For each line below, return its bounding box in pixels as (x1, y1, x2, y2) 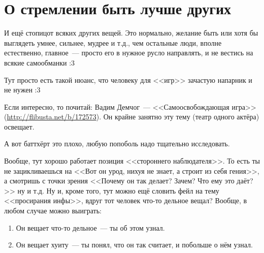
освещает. (4, 121, 35, 132)
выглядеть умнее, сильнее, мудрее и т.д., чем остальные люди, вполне (4, 37, 222, 48)
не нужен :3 (4, 84, 41, 95)
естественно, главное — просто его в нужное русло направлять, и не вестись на (4, 47, 253, 58)
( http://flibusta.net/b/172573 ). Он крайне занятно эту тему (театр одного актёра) (4, 111, 259, 122)
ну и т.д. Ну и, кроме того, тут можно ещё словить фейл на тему (17, 185, 219, 196)
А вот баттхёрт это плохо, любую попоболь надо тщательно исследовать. (4, 138, 230, 149)
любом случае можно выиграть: (4, 205, 102, 216)
